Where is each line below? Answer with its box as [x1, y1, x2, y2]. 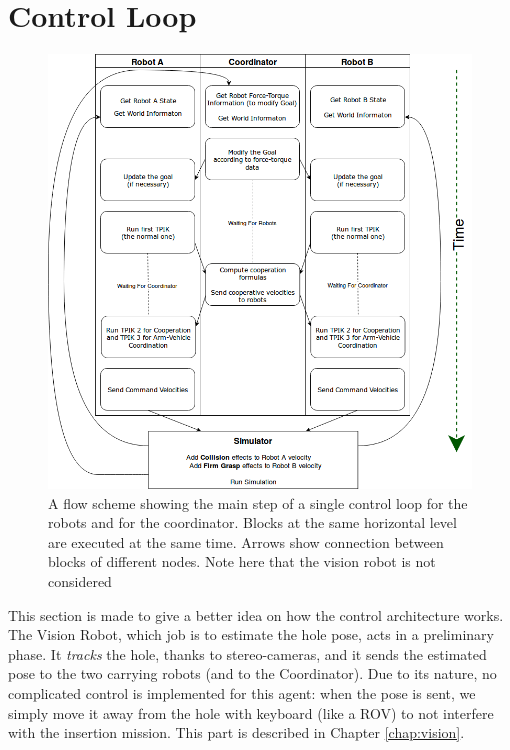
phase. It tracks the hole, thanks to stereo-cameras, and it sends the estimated [8, 643, 487, 664]
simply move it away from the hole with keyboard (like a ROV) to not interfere [8, 702, 494, 723]
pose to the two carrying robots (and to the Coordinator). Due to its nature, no [8, 663, 497, 684]
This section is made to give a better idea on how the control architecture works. [8, 604, 504, 625]
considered [48, 571, 112, 592]
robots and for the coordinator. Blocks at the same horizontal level [48, 512, 457, 533]
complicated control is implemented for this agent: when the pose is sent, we [8, 683, 476, 704]
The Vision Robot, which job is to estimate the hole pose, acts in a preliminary [8, 624, 494, 645]
